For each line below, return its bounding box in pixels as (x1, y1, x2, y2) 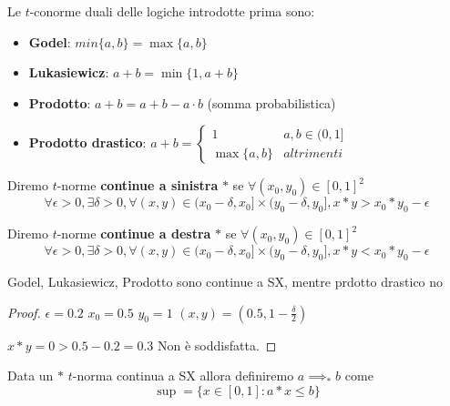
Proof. (7, 302, 41, 321)
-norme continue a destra (56, 224, 211, 243)
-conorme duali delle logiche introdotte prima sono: (29, 2, 315, 20)
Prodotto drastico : (28, 133, 147, 152)
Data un (7, 366, 54, 385)
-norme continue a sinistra (56, 176, 219, 195)
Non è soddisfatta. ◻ (158, 335, 277, 354)
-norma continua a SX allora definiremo (72, 366, 294, 385)
